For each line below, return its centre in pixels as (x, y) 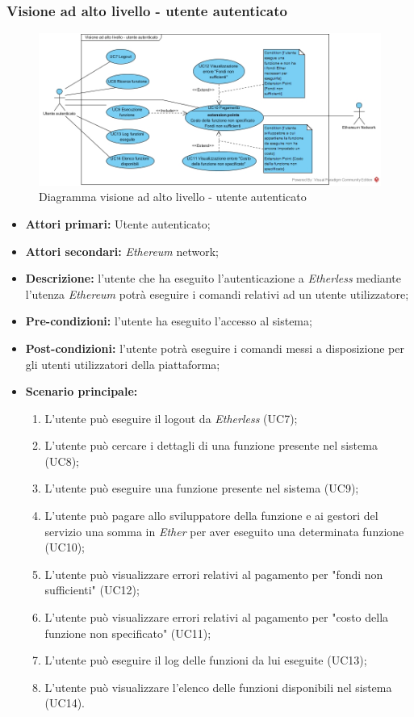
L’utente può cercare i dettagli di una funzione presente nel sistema (211, 445)
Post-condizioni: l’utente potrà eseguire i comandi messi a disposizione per (215, 348)
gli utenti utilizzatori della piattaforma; (123, 364)
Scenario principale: (82, 391)
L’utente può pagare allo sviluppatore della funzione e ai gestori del (211, 516)
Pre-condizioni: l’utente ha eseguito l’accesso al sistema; (169, 321)
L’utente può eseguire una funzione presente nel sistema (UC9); (202, 488)
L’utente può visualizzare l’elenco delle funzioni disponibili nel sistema (218, 687)
